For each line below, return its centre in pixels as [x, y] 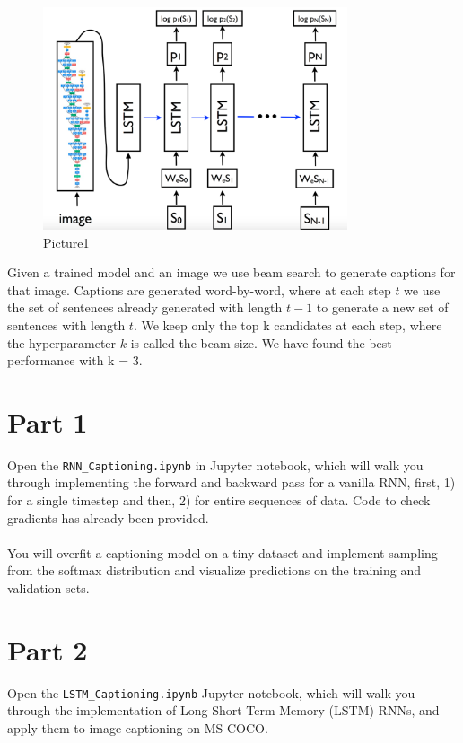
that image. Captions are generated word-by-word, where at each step [199, 289]
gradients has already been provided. [108, 517]
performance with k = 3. [75, 360]
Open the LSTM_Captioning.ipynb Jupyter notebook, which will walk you [211, 692]
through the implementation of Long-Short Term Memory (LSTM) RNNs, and [223, 710]
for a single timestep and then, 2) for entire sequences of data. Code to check [219, 500]
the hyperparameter [62, 342]
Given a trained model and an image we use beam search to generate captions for [231, 272]
